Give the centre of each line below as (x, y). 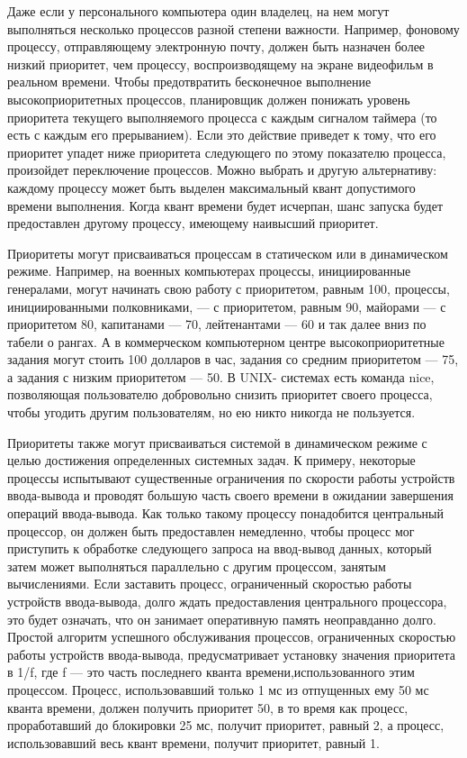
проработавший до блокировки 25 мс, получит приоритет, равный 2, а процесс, (226, 725)
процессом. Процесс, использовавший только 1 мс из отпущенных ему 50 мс (218, 689)
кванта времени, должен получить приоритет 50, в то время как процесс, (208, 707)
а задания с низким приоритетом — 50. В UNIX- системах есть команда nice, (221, 376)
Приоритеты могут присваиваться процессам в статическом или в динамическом (228, 253)
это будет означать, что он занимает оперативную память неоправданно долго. (222, 619)
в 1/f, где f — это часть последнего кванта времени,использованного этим (211, 672)
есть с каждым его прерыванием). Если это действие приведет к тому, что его (222, 135)
